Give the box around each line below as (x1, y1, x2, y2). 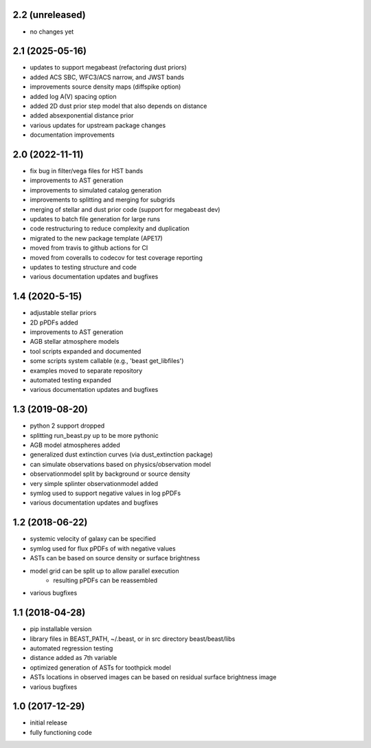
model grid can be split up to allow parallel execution (30, 566, 179, 575)
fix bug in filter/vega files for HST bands (30, 167, 144, 175)
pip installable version (30, 625, 92, 633)
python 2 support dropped (30, 421, 105, 430)
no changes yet (30, 27, 74, 36)
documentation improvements (30, 131, 115, 139)
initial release (30, 718, 68, 727)
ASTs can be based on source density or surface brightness (30, 554, 201, 562)
